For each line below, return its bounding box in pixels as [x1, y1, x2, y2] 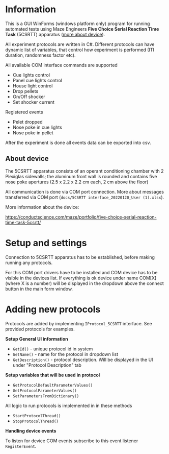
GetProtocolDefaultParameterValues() [12, 383, 93, 388]
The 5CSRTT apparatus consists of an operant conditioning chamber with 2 [5, 168, 164, 174]
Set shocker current [12, 99, 55, 105]
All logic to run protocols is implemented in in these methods [5, 402, 132, 409]
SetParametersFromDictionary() [12, 393, 79, 399]
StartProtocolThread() [12, 413, 61, 418]
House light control [12, 83, 53, 89]
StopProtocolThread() [12, 419, 59, 424]
